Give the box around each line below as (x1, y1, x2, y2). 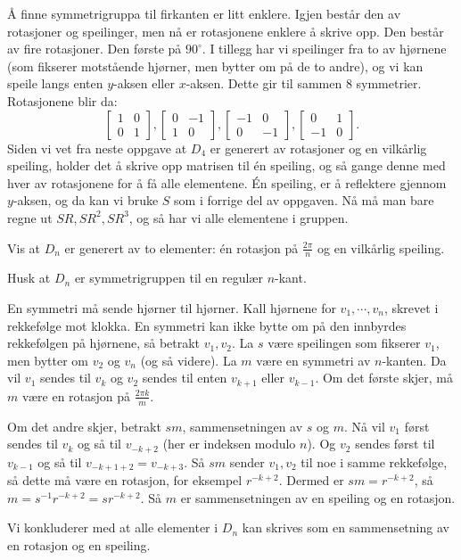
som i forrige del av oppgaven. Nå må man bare (174, 191, 434, 210)
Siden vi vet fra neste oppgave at (7, 138, 187, 157)
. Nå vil (343, 416, 385, 435)
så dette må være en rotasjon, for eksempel (7, 471, 243, 490)
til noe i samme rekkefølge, (300, 452, 448, 471)
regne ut (7, 208, 53, 226)
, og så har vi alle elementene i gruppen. (128, 208, 349, 226)
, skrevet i (383, 298, 439, 317)
